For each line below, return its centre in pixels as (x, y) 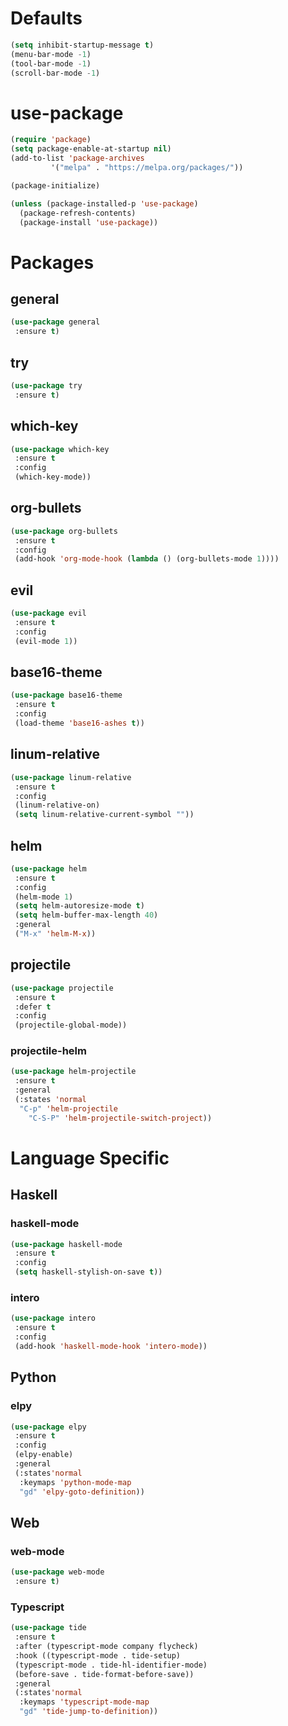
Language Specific (90, 1158)
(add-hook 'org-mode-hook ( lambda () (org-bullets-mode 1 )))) (147, 559)
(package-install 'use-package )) (89, 222)
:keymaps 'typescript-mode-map (84, 1702)
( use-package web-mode (57, 1572)
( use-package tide (48, 1628)
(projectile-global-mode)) (71, 1025)
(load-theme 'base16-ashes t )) (79, 723)
